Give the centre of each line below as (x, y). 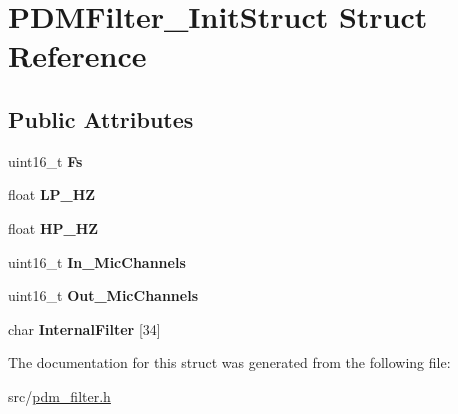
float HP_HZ (53, 227)
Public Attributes (101, 118)
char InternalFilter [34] (84, 328)
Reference (77, 55)
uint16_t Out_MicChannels (103, 295)
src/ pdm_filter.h (59, 395)
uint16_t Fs (45, 160)
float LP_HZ (52, 194)
